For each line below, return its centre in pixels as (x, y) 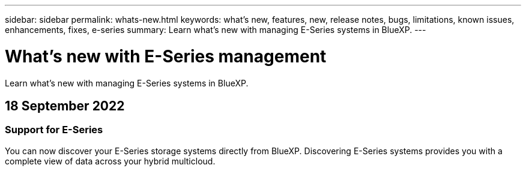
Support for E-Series (54, 130)
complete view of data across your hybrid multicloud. (110, 161)
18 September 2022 (65, 106)
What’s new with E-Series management (166, 56)
